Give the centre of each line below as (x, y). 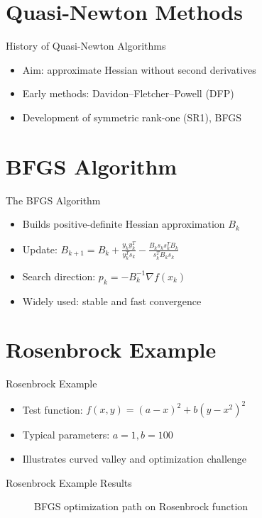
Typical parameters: (66, 435)
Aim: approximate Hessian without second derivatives (139, 69)
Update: (40, 249)
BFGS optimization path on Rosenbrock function (141, 506)
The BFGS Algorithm (53, 200)
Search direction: (59, 276)
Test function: (53, 409)
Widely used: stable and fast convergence (112, 301)
